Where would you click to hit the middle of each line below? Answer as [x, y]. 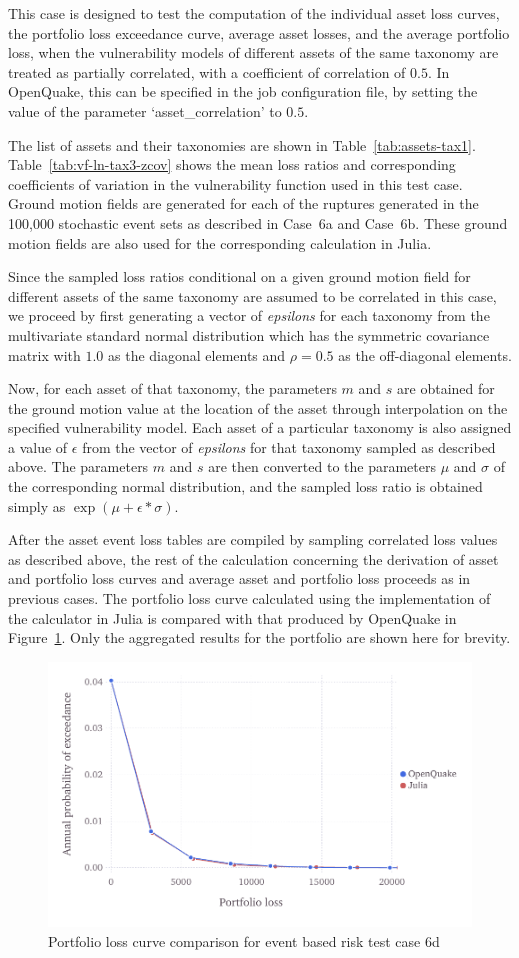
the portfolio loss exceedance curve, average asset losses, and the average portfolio [259, 32]
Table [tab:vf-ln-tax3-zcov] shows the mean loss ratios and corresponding [232, 164]
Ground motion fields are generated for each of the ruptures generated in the [243, 203]
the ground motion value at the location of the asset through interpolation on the [258, 407]
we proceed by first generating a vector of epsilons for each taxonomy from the [249, 315]
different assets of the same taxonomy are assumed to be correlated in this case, [252, 295]
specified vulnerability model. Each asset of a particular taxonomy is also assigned [260, 427]
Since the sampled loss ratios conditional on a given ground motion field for [239, 276]
